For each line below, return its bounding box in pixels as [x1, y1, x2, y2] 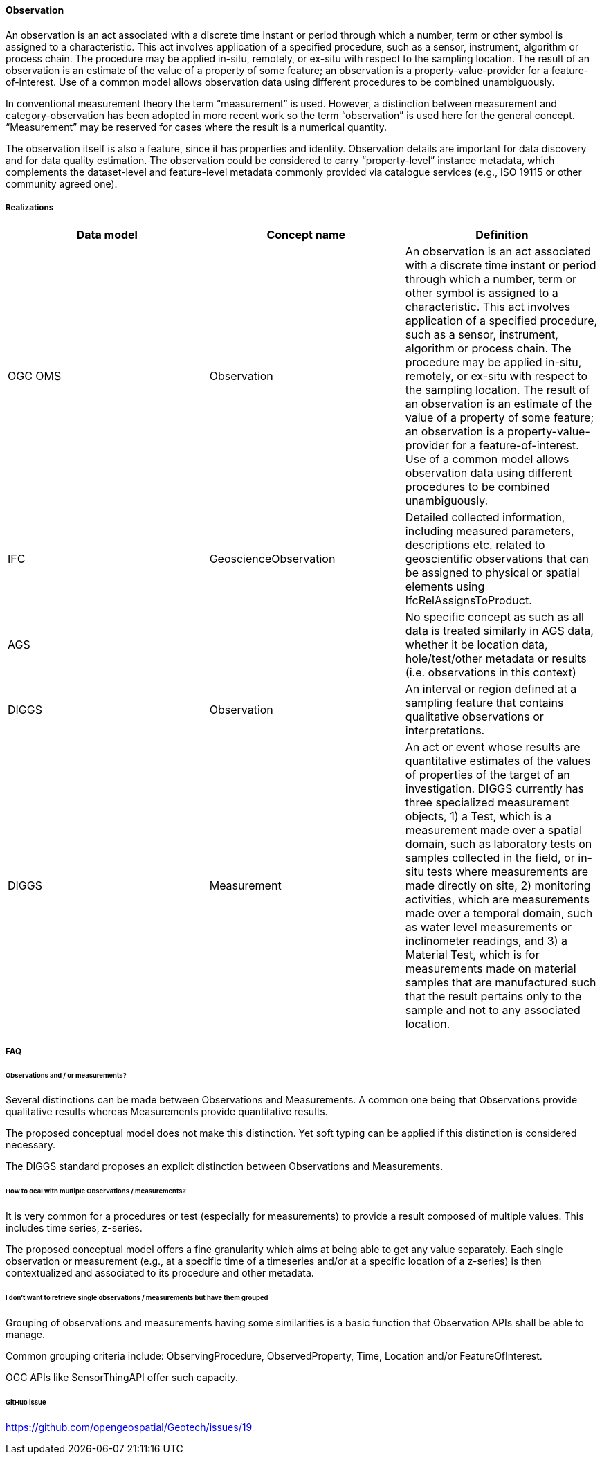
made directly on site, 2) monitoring [405, 878, 591, 893]
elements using [405, 579, 485, 594]
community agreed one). [6, 177, 118, 190]
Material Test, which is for [405, 948, 540, 962]
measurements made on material [405, 962, 576, 976]
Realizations [6, 203, 54, 213]
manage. [6, 1328, 46, 1340]
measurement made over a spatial [405, 823, 583, 838]
